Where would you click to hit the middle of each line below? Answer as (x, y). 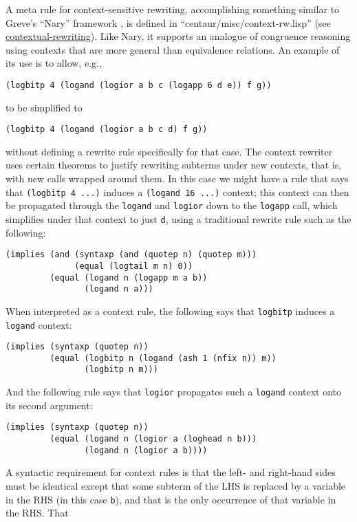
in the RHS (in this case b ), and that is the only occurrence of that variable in (171, 499)
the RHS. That (37, 513)
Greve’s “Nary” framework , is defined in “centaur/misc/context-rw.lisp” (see (168, 22)
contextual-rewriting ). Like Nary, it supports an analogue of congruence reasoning (178, 36)
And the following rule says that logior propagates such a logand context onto (174, 392)
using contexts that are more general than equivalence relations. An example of (173, 49)
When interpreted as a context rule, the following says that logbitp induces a (170, 311)
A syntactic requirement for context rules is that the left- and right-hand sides (171, 472)
